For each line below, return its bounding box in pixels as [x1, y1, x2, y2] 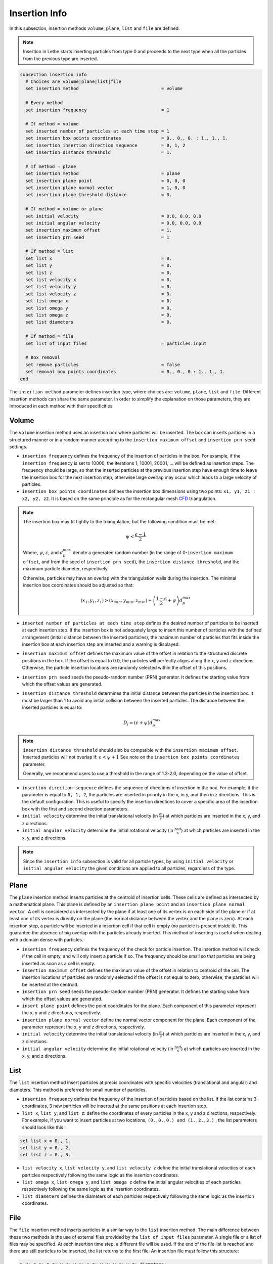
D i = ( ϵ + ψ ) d [123, 720, 153, 727]
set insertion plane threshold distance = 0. [25, 192, 172, 198]
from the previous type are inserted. [23, 56, 98, 62]
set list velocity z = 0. [25, 291, 172, 297]
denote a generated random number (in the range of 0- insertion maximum [72, 550, 233, 556]
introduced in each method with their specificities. [9, 403, 114, 409]
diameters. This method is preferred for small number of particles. [9, 1087, 147, 1093]
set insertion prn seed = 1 [25, 234, 169, 240]
